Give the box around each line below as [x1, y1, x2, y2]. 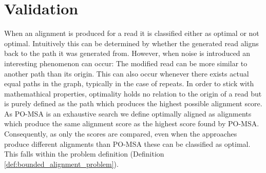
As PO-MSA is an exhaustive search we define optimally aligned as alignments [4, 108, 252, 119]
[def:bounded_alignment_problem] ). [4, 158, 119, 169]
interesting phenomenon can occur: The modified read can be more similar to [4, 57, 248, 68]
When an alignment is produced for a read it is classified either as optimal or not [4, 28, 259, 39]
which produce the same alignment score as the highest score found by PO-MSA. [4, 118, 259, 129]
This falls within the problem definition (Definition [4, 148, 164, 159]
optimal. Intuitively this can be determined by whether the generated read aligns [4, 37, 259, 48]
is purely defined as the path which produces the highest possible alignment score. [4, 98, 262, 109]
